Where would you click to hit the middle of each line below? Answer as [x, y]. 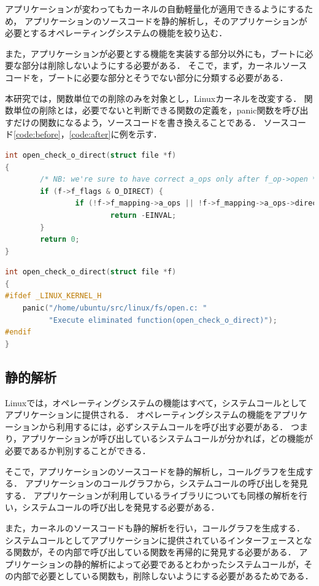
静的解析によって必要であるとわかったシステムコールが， [189, 564]
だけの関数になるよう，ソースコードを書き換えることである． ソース [151, 122]
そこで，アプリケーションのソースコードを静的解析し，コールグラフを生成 [155, 471]
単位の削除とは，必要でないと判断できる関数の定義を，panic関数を [148, 110]
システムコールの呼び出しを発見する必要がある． [121, 507]
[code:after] [90, 134]
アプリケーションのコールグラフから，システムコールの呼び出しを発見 [166, 483]
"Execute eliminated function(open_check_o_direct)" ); [163, 320]
